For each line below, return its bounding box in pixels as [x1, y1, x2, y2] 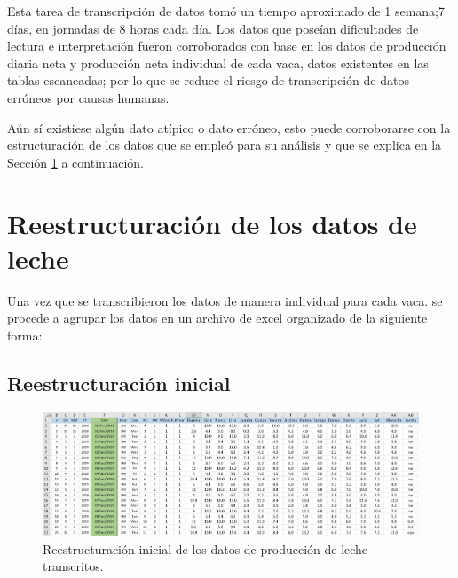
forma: [7, 325, 43, 344]
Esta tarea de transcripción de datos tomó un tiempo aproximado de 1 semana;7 [7, 2, 445, 20]
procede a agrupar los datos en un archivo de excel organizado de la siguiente [7, 309, 428, 327]
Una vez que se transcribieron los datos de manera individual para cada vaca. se [7, 291, 443, 309]
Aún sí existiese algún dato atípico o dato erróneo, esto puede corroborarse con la [7, 118, 451, 137]
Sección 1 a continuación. [7, 152, 145, 171]
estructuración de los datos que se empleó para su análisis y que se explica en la [7, 136, 442, 154]
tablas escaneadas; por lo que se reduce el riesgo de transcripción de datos [7, 71, 409, 90]
